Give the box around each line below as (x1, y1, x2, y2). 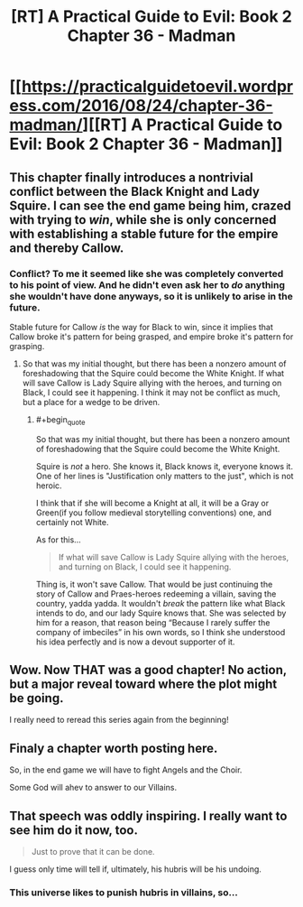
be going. (9, 690, 64, 706)
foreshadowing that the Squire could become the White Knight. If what (22, 367, 285, 378)
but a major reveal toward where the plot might (9, 677, 278, 692)
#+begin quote (35, 413, 86, 427)
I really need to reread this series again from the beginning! (9, 715, 229, 726)
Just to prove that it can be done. (31, 847, 155, 857)
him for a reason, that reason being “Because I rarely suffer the (35, 616, 271, 628)
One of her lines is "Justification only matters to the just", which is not (35, 470, 294, 481)
